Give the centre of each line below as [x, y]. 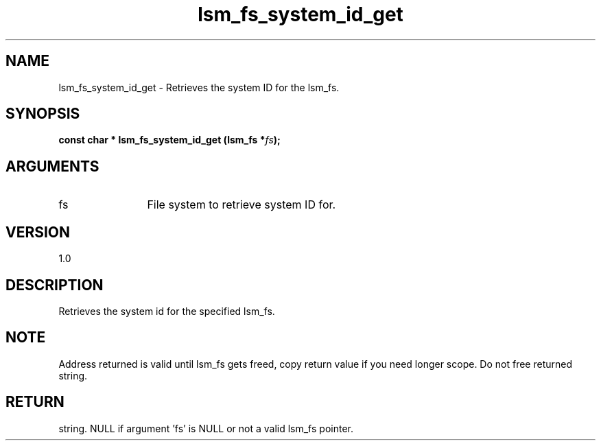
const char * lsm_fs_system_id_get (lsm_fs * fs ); [169, 140]
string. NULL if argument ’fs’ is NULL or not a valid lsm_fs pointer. [206, 428]
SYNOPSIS [43, 114]
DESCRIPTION [55, 285]
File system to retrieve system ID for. [241, 205]
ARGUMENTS [52, 166]
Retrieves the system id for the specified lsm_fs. [167, 311]
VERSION [38, 232]
